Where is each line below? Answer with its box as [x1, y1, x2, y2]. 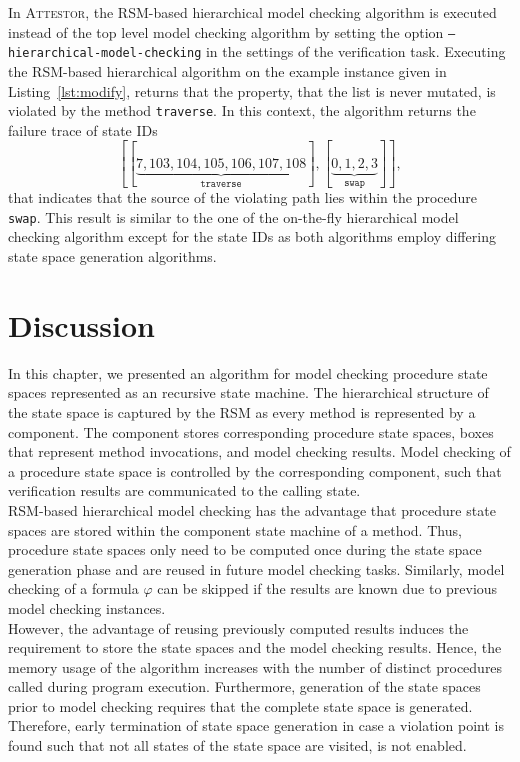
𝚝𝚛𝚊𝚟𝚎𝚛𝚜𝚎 [200, 178, 242, 189]
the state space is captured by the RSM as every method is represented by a [8, 401, 476, 422]
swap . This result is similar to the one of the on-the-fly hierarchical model [8, 206, 459, 227]
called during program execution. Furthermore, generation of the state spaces [8, 676, 481, 697]
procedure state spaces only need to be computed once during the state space [8, 539, 482, 560]
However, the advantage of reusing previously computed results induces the [8, 617, 469, 638]
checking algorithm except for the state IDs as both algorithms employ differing [8, 226, 496, 247]
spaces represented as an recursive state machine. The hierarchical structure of [8, 382, 489, 403]
